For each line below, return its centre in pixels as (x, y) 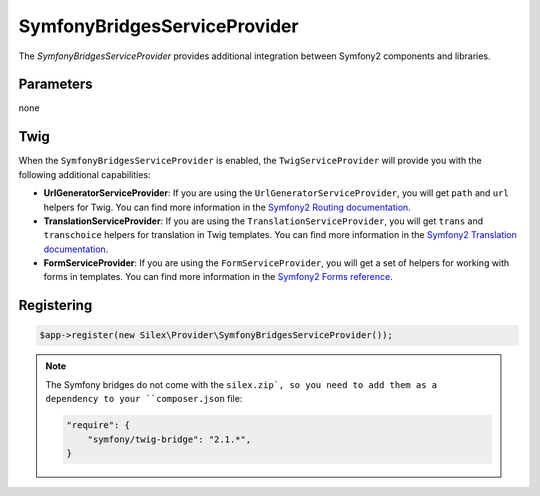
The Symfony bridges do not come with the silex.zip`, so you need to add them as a (241, 384)
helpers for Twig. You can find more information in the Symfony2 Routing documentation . (227, 207)
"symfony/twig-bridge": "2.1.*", (169, 439)
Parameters (55, 84)
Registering (55, 305)
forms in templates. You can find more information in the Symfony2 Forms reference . (218, 277)
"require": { (98, 425)
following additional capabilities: (84, 174)
